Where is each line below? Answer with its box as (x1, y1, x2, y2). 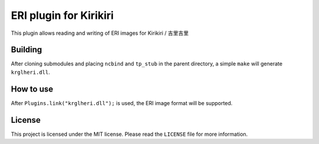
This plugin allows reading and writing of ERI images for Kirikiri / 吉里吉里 (11, 30, 189, 37)
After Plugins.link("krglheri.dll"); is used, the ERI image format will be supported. (11, 99, 233, 106)
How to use (11, 84, 53, 94)
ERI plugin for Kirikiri (11, 9, 114, 22)
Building (11, 45, 43, 55)
